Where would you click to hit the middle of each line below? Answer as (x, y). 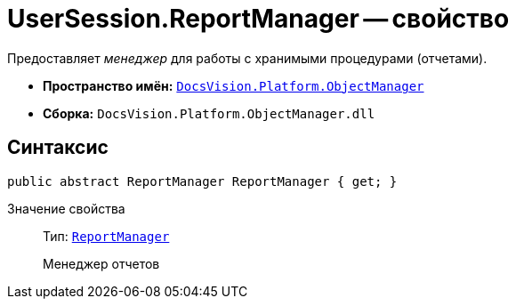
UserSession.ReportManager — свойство (258, 19)
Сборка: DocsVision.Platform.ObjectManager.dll (209, 113)
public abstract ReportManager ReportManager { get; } (202, 181)
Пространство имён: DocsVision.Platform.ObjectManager (234, 85)
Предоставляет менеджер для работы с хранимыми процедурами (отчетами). (247, 58)
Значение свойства (66, 208)
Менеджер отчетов (101, 263)
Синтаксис (58, 148)
